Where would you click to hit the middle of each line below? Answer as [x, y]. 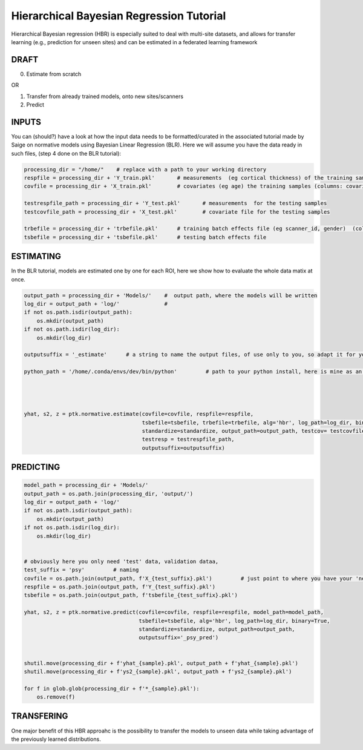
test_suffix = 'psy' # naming [81, 570]
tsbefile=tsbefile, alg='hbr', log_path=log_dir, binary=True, [234, 621]
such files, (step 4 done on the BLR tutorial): [66, 153]
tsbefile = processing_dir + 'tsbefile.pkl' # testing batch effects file [145, 237]
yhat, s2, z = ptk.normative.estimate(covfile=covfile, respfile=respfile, [139, 414]
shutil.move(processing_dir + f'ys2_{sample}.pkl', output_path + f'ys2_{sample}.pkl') [158, 671]
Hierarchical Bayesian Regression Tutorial [119, 16]
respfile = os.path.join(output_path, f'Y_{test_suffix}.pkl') [120, 587]
